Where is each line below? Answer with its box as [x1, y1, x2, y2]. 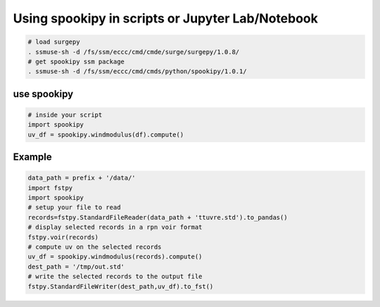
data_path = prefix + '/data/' [27, 174, 137, 182]
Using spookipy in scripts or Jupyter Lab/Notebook [13, 11, 318, 26]
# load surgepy [27, 38, 80, 46]
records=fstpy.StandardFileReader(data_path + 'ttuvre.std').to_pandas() [27, 213, 288, 221]
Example [13, 151, 52, 163]
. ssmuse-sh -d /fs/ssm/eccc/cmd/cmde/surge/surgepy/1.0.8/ [27, 48, 240, 56]
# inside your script [27, 111, 103, 119]
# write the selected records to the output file [27, 272, 203, 281]
